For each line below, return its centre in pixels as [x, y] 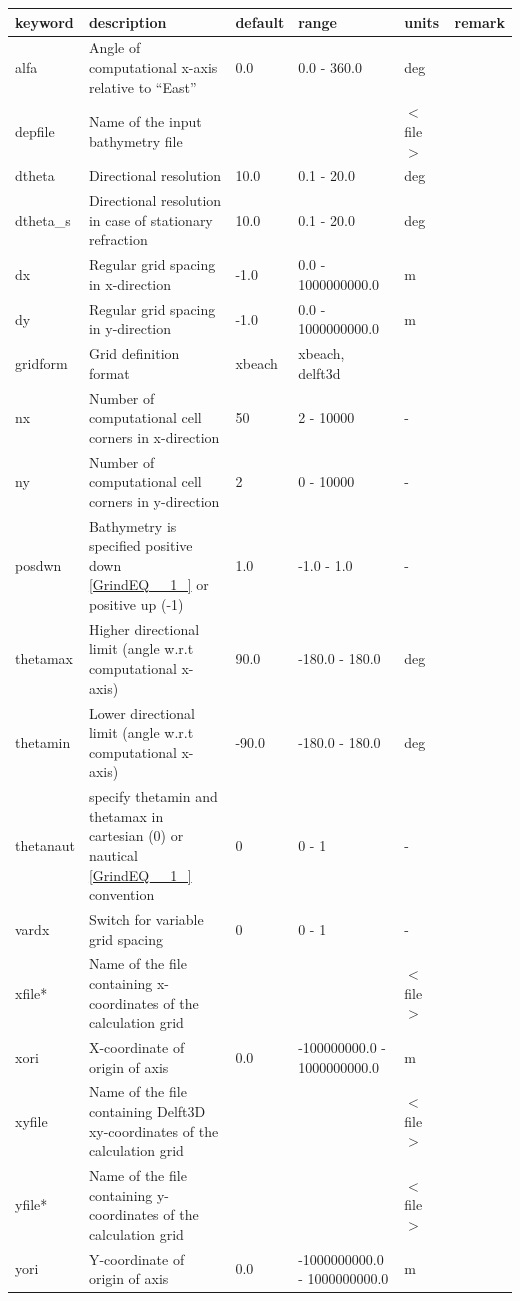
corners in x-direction [154, 436]
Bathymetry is [132, 525]
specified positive [140, 545]
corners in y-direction [154, 500]
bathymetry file [135, 140]
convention [121, 894]
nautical [113, 854]
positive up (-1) [136, 604]
